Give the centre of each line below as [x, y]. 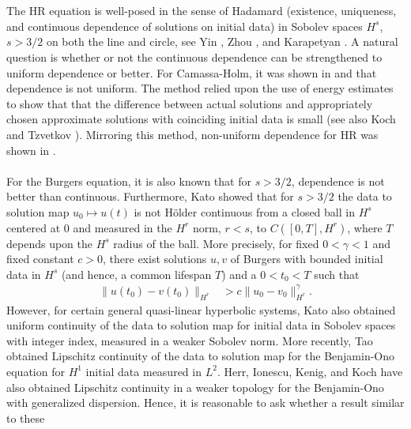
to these [26, 418]
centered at [34, 227]
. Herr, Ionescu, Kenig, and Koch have [310, 371]
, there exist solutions [155, 259]
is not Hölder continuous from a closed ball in [244, 211]
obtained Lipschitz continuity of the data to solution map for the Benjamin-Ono [201, 356]
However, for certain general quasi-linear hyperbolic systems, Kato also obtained [201, 309]
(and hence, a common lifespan [136, 274]
